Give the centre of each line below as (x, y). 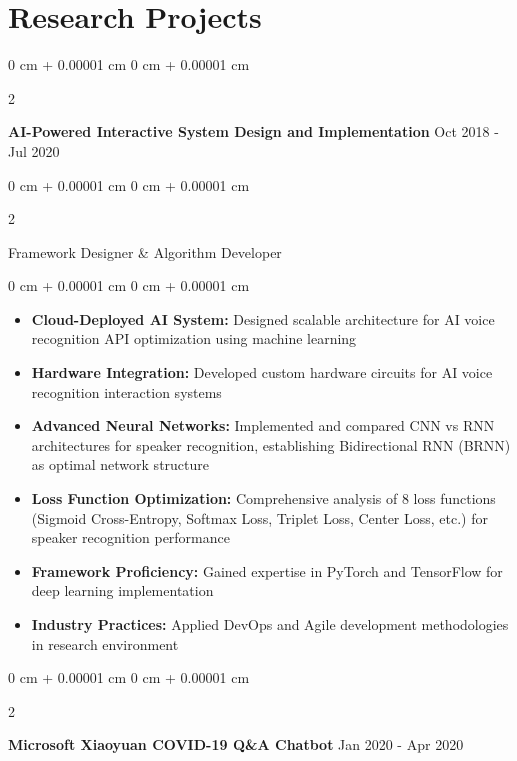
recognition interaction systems (126, 391)
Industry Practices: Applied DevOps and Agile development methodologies (270, 624)
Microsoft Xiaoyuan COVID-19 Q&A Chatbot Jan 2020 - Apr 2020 (236, 744)
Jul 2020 (34, 150)
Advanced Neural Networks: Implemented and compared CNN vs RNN (263, 425)
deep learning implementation (122, 590)
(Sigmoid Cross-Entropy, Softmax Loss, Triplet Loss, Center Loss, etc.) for (259, 517)
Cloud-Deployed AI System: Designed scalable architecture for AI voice (263, 318)
